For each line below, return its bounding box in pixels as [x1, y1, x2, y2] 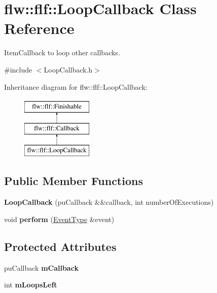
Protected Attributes [4, 238, 117, 254]
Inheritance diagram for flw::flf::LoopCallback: [4, 81, 148, 92]
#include [4, 64, 32, 75]
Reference [4, 18, 75, 39]
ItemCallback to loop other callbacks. [4, 47, 120, 58]
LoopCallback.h [44, 64, 93, 75]
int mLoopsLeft [4, 279, 57, 290]
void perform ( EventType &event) [4, 213, 115, 224]
